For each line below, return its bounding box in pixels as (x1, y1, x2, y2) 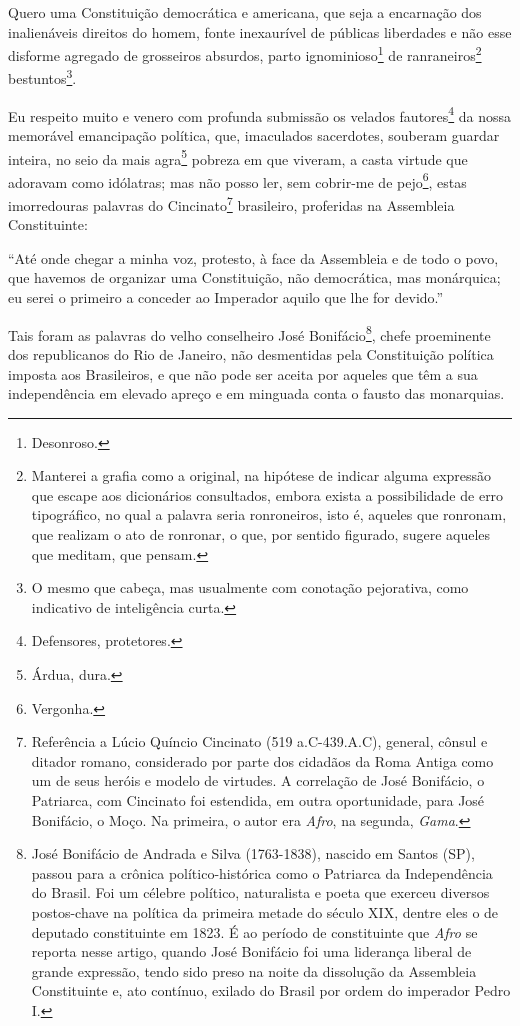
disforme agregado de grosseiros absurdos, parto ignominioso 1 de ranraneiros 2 (8, 42, 482, 65)
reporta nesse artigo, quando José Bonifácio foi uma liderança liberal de (31, 941, 472, 962)
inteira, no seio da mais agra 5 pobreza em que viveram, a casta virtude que (8, 145, 468, 169)
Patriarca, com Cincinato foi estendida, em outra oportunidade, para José (31, 790, 485, 810)
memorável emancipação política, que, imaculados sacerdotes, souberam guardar (8, 124, 500, 145)
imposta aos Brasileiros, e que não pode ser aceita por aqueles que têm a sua (8, 363, 478, 384)
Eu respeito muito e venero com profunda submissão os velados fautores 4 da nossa (8, 102, 512, 126)
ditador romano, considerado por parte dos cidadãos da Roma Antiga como (31, 750, 494, 771)
